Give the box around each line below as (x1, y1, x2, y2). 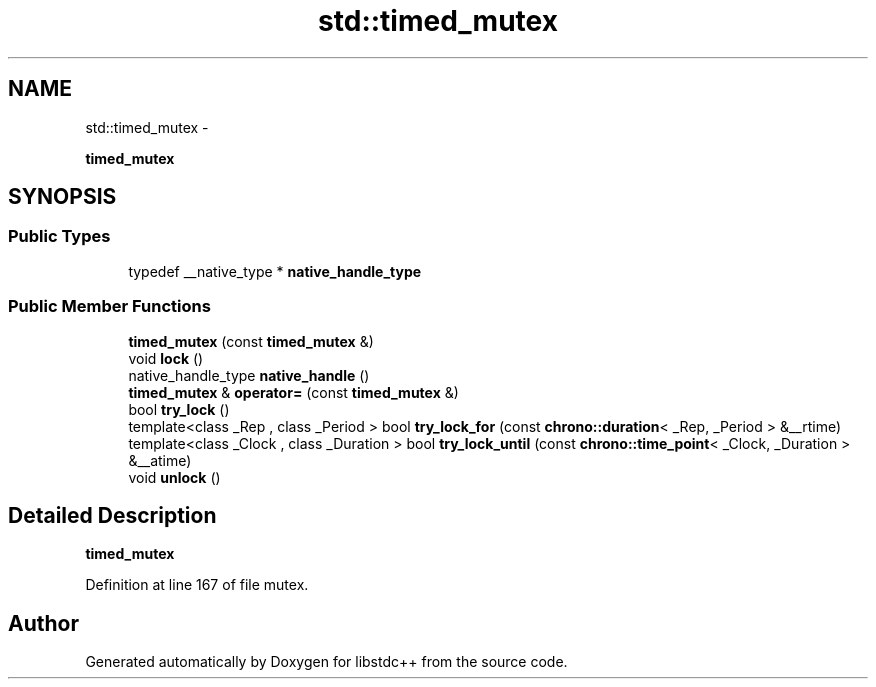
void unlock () (128, 468, 221, 486)
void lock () (128, 349, 204, 367)
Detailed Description (8, 502, 217, 528)
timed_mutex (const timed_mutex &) (128, 332, 374, 350)
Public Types (8, 226, 111, 247)
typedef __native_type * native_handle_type (128, 262, 422, 280)
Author (8, 610, 79, 636)
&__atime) (128, 451, 192, 469)
